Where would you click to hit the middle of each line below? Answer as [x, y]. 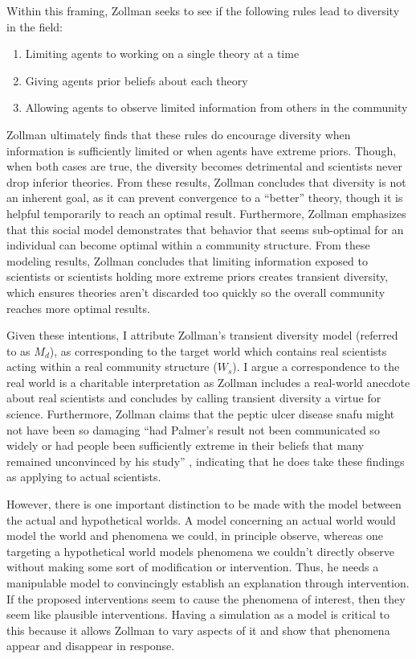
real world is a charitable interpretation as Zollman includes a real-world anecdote [208, 382]
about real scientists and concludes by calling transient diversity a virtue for [194, 398]
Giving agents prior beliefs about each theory [137, 80]
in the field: [35, 26]
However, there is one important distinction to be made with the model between [204, 504]
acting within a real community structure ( [112, 367]
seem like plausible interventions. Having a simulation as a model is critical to [198, 614]
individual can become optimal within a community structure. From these [188, 245]
